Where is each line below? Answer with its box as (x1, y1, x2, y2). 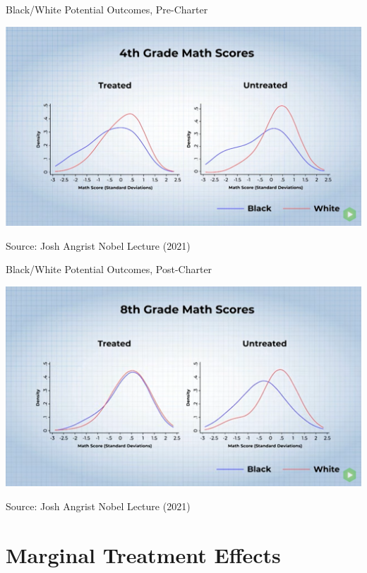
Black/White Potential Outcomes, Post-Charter (6, 262, 212, 277)
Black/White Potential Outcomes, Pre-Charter (6, 2, 208, 16)
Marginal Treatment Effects (6, 540, 281, 569)
